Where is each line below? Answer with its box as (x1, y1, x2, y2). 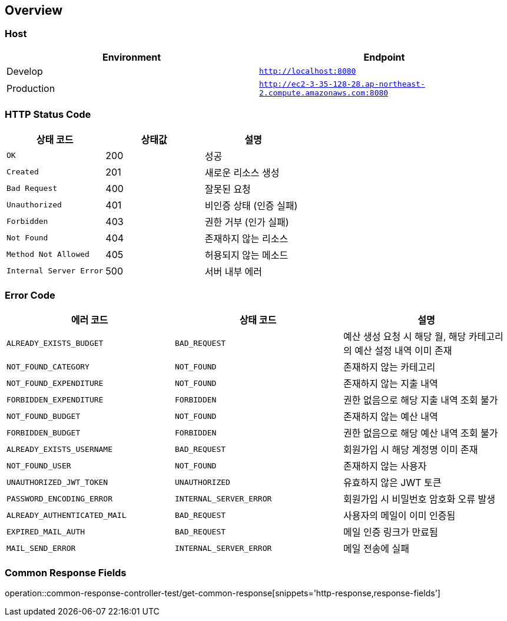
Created (6, 167, 39, 177)
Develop (6, 65, 43, 77)
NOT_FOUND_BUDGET (6, 411, 81, 421)
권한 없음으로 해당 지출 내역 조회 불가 (343, 394, 498, 407)
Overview (5, 3, 63, 18)
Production (6, 82, 55, 94)
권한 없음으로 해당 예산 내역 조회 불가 (343, 427, 498, 440)
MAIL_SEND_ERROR (6, 543, 76, 553)
